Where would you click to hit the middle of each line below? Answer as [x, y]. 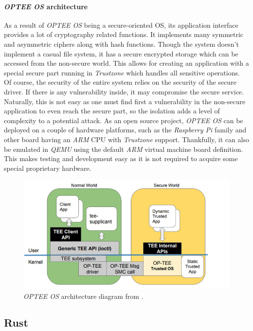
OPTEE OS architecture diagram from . [83, 296]
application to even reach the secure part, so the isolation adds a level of [112, 111]
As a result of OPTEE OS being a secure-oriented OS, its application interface [121, 25]
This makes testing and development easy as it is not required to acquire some [121, 158]
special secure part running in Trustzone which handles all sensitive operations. [122, 72]
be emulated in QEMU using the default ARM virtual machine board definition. [124, 149]
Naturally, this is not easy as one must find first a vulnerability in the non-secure [125, 101]
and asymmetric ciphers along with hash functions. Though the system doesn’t [121, 44]
